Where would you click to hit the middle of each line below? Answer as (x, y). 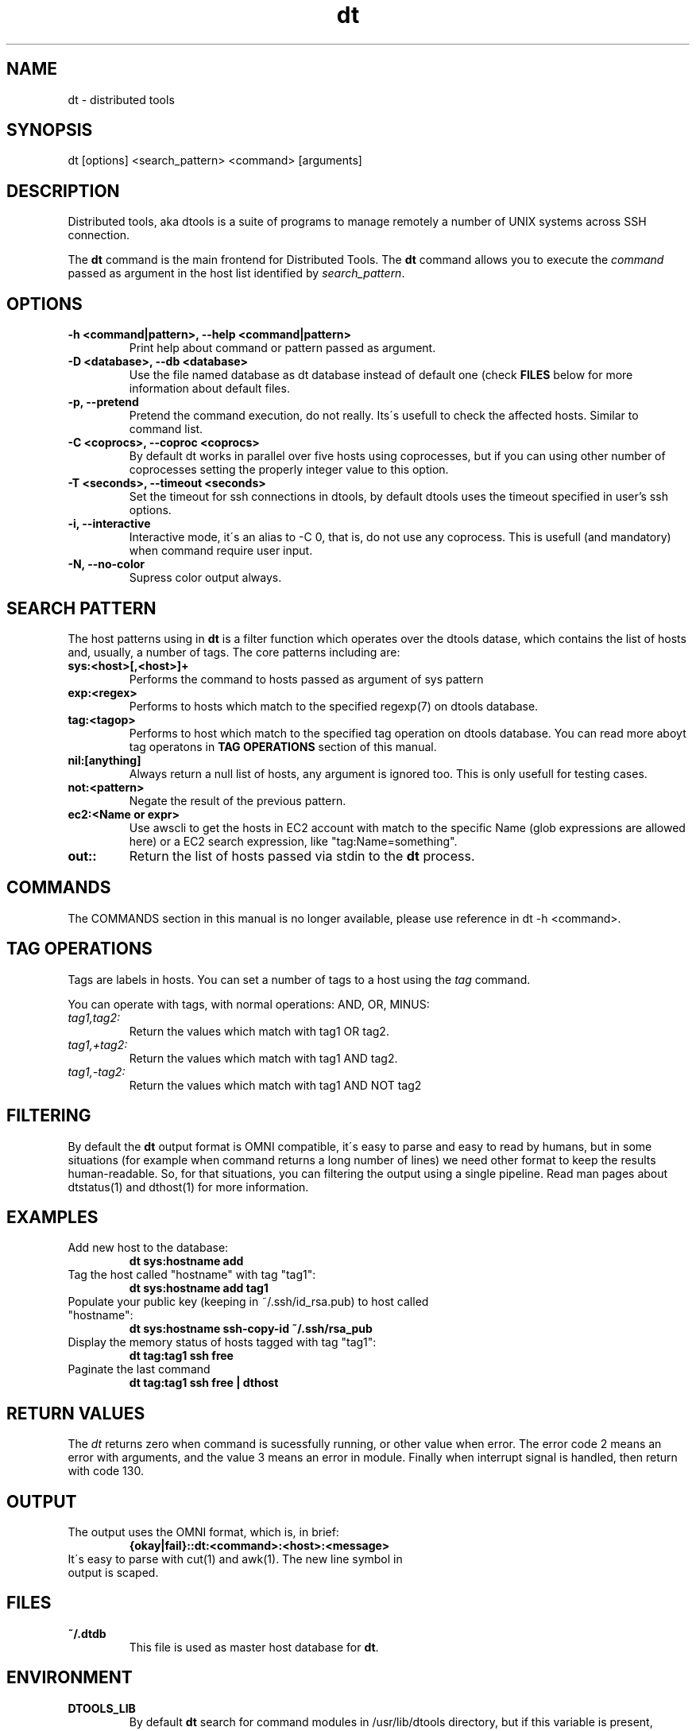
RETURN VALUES (76, 1413)
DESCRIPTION (63, 191)
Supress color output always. (205, 578)
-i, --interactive (109, 524)
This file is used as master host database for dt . (254, 1647)
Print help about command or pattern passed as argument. (282, 348)
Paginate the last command (139, 1369)
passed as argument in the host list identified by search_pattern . (236, 273)
